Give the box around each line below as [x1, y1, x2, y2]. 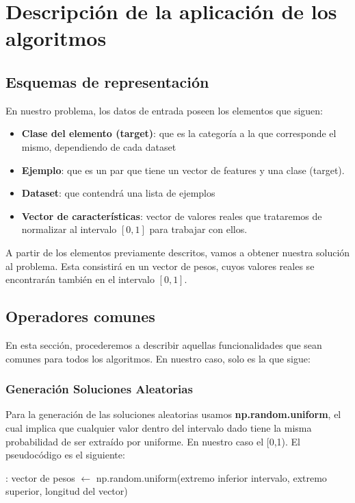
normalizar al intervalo [21, 222, 117, 236]
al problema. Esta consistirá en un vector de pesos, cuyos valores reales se [5, 258, 315, 273]
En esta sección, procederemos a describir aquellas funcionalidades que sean [5, 337, 322, 352]
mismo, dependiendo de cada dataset [21, 139, 176, 154]
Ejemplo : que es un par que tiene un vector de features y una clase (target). [21, 162, 345, 177]
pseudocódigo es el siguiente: [5, 447, 125, 462]
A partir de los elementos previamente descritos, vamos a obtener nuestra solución [5, 245, 350, 259]
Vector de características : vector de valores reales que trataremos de [21, 208, 322, 223]
